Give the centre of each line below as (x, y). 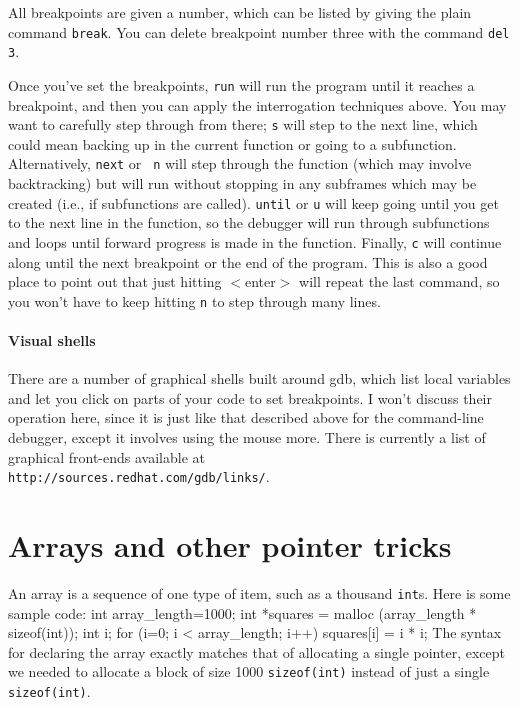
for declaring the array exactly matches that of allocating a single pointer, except (256, 651)
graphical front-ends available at (106, 456)
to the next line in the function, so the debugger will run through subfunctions (249, 222)
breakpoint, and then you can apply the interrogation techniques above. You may (257, 104)
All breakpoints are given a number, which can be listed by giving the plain (240, 12)
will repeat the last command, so (399, 281)
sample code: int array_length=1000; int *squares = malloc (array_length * (242, 612)
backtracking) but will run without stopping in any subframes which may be (242, 183)
